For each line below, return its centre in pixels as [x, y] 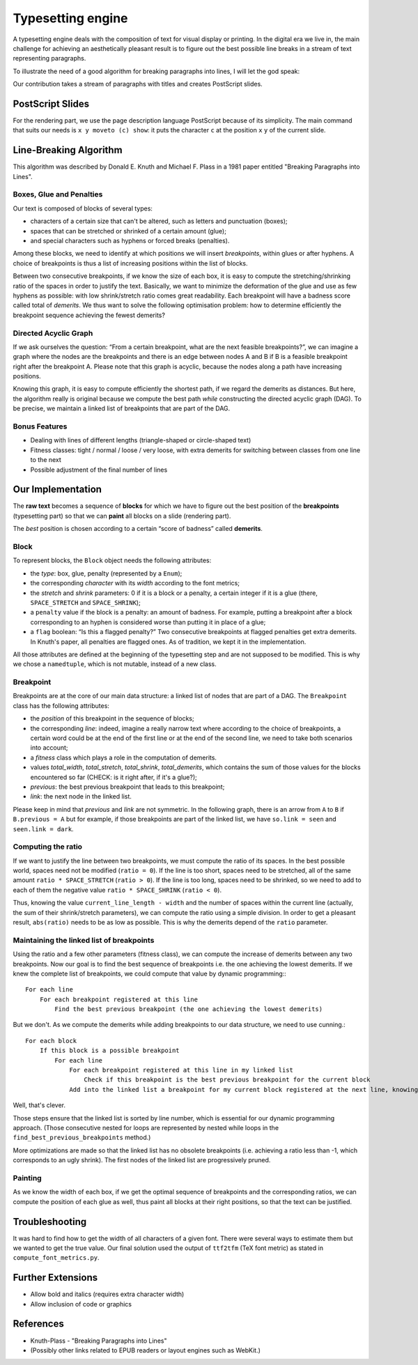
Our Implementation [57, 489]
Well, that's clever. [39, 1105]
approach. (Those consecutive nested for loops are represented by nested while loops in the [146, 1127]
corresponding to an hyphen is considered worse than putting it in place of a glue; [148, 622]
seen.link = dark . [43, 828]
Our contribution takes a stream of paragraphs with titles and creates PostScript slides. [138, 84]
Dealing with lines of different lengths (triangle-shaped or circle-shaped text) [141, 440]
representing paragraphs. [49, 59]
